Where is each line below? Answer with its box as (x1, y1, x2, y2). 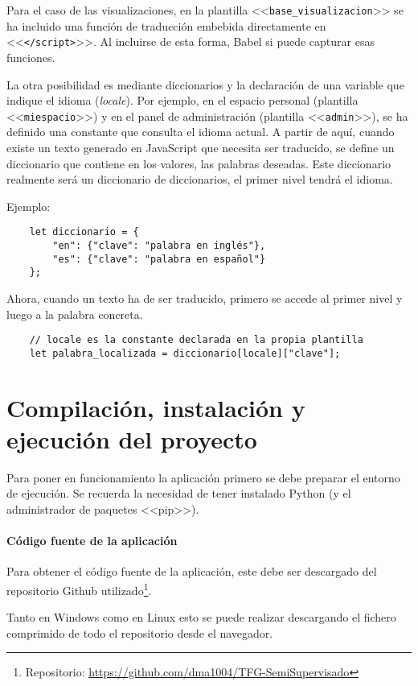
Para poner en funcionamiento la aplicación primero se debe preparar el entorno (6, 469, 400, 486)
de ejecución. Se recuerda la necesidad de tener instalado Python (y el (6, 485, 351, 502)
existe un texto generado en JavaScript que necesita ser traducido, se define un (6, 138, 395, 155)
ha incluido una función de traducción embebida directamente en (6, 17, 326, 34)
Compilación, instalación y (6, 391, 305, 424)
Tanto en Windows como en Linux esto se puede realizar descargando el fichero (6, 609, 396, 626)
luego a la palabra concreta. (6, 305, 143, 322)
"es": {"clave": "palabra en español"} (52, 253, 266, 265)
